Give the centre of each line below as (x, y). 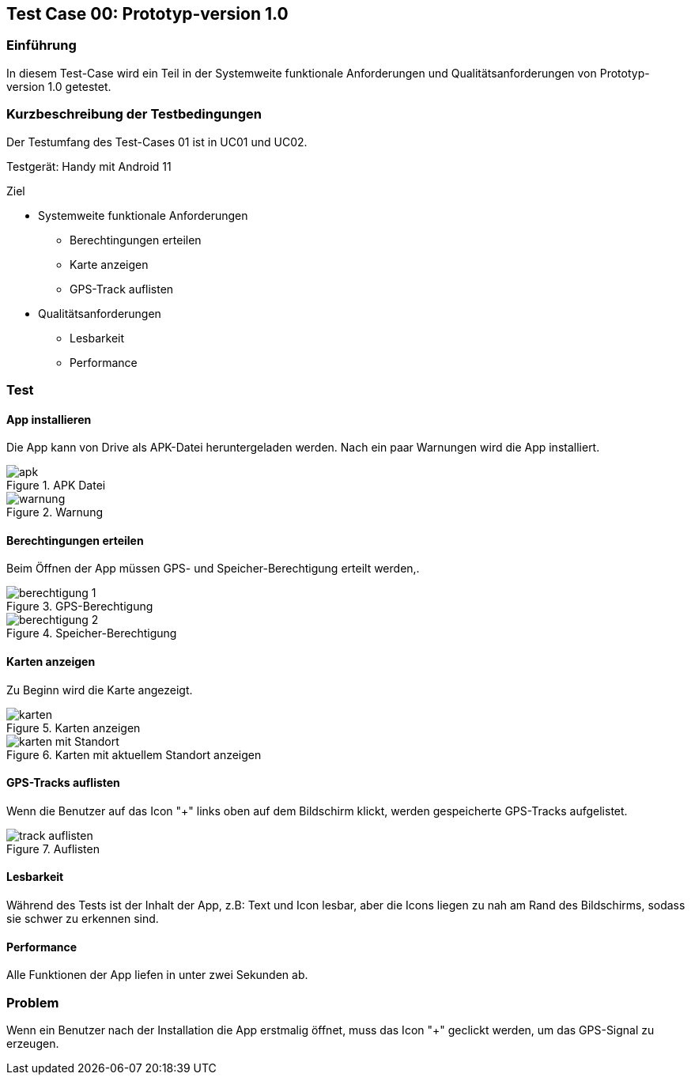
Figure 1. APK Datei (56, 486)
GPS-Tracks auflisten (63, 783)
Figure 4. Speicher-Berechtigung (92, 633)
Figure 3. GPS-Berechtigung (80, 607)
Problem (33, 1002)
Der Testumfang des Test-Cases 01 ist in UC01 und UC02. (157, 142)
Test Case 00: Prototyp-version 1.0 (147, 14)
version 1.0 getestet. (59, 86)
